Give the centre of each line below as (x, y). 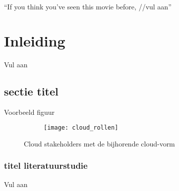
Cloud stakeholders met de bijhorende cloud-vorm (99, 143)
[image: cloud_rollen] (81, 128)
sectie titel (31, 91)
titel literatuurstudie (46, 166)
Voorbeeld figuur (30, 112)
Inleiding (35, 40)
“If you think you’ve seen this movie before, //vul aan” (88, 6)
